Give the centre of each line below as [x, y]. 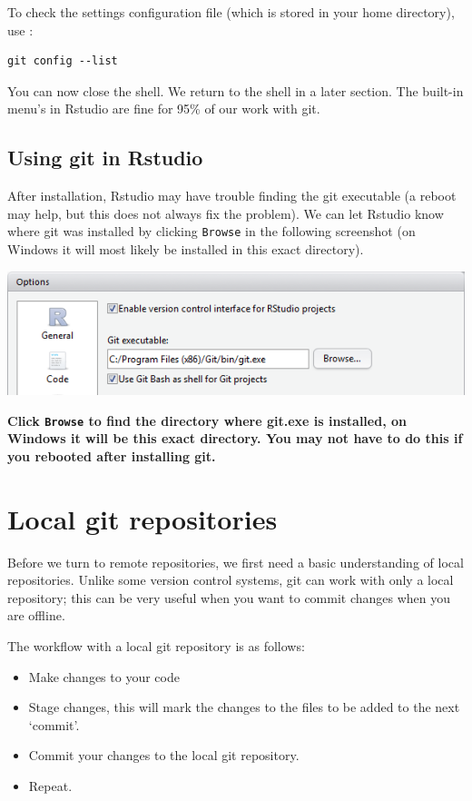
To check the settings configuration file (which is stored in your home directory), [231, 12]
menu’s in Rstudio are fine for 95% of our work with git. [164, 109]
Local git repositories [143, 518]
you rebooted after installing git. [112, 455]
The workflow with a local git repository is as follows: [156, 646]
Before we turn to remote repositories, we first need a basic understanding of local [236, 562]
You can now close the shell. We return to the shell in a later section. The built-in [236, 90]
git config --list [63, 61]
